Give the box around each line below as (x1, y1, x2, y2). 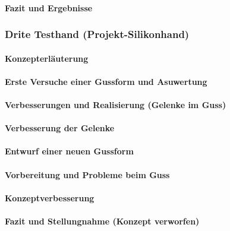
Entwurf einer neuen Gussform (5, 145, 134, 157)
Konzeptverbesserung (5, 191, 94, 204)
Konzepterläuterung (5, 52, 89, 64)
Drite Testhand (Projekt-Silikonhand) (5, 27, 190, 42)
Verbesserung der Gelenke (5, 122, 115, 134)
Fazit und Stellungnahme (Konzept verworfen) (5, 214, 200, 227)
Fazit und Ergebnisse (5, 1, 93, 14)
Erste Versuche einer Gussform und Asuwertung (5, 75, 207, 87)
